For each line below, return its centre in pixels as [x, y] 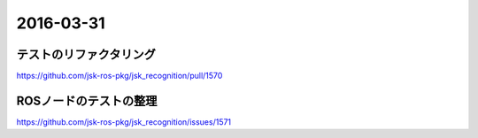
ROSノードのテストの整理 [87, 100]
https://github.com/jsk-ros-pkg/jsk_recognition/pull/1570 [119, 76]
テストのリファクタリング [86, 54]
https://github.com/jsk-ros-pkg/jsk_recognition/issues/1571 [124, 122]
